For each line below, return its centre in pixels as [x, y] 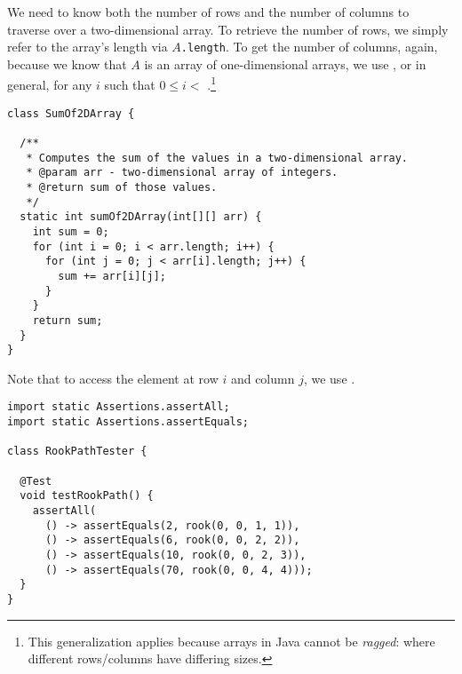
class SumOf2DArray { [71, 113]
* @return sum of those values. [122, 187]
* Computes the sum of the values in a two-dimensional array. [217, 158]
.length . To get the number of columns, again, [309, 47]
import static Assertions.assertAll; [119, 407]
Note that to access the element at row [113, 378]
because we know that [67, 63]
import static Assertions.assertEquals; [128, 422]
